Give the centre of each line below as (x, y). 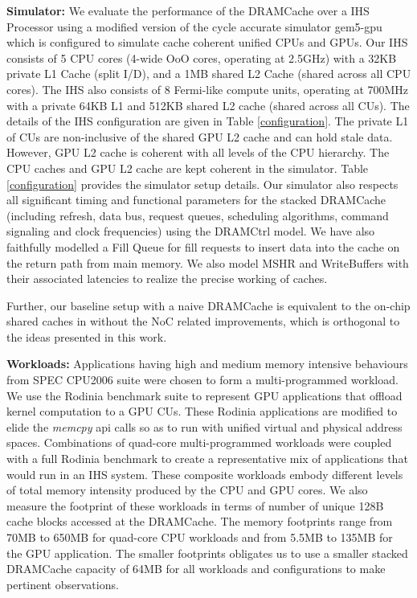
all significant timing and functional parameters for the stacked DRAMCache (196, 200)
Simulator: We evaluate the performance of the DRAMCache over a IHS (188, 10)
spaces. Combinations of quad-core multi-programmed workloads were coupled (199, 442)
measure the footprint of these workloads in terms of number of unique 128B (195, 505)
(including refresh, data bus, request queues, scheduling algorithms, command (198, 215)
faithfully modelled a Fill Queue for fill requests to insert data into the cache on (203, 246)
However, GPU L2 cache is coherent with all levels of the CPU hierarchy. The (198, 152)
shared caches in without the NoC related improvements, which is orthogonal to (203, 321)
